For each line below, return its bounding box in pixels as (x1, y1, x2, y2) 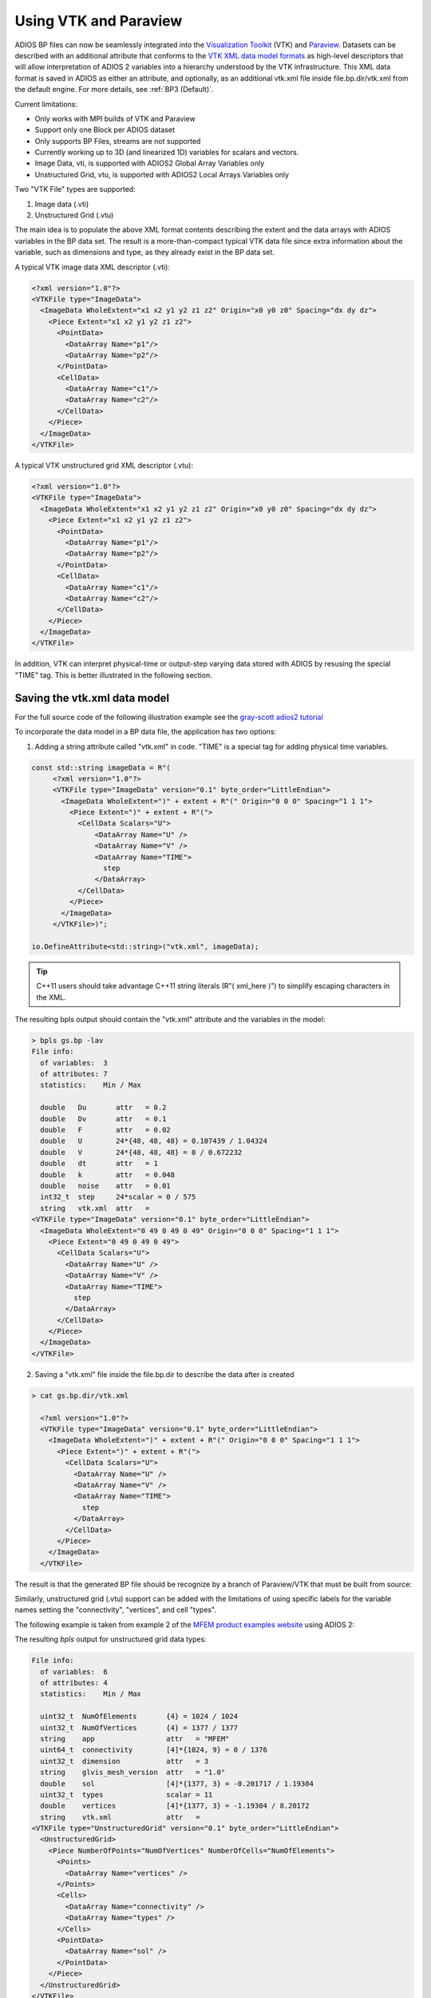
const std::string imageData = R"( (31, 763, 171, 772)
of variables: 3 (40, 1058, 108, 1067)
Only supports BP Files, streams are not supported (34, 136, 201, 145)
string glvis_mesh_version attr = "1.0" (40, 1768, 226, 1777)
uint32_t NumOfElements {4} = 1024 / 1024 (40, 1712, 239, 1721)
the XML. (36, 992, 67, 1002)
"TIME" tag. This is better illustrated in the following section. (14, 670, 212, 679)
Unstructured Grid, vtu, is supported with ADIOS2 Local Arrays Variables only (34, 169, 290, 179)
